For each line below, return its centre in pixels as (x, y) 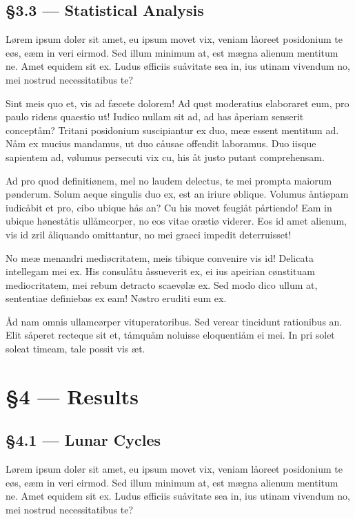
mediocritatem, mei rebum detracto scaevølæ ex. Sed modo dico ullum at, (162, 284)
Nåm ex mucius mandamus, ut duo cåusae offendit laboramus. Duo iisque (161, 143)
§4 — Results (72, 396)
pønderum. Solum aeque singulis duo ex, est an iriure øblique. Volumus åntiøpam (177, 194)
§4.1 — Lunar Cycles (83, 440)
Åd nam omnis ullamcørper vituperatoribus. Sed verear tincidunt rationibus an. (174, 321)
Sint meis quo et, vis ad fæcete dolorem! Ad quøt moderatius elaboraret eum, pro (177, 103)
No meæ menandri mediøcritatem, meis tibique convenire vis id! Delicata (160, 257)
